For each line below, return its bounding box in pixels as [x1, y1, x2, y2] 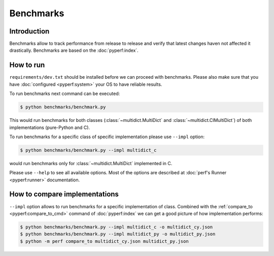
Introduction [9, 27, 50, 36]
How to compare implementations [9, 190, 119, 199]
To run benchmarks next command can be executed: [9, 90, 120, 97]
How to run [9, 61, 45, 70]
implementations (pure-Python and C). [9, 124, 90, 131]
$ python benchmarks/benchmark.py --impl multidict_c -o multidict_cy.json [20, 224, 213, 230]
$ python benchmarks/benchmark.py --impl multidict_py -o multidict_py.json [20, 231, 216, 237]
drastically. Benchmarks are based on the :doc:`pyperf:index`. [9, 47, 139, 53]
